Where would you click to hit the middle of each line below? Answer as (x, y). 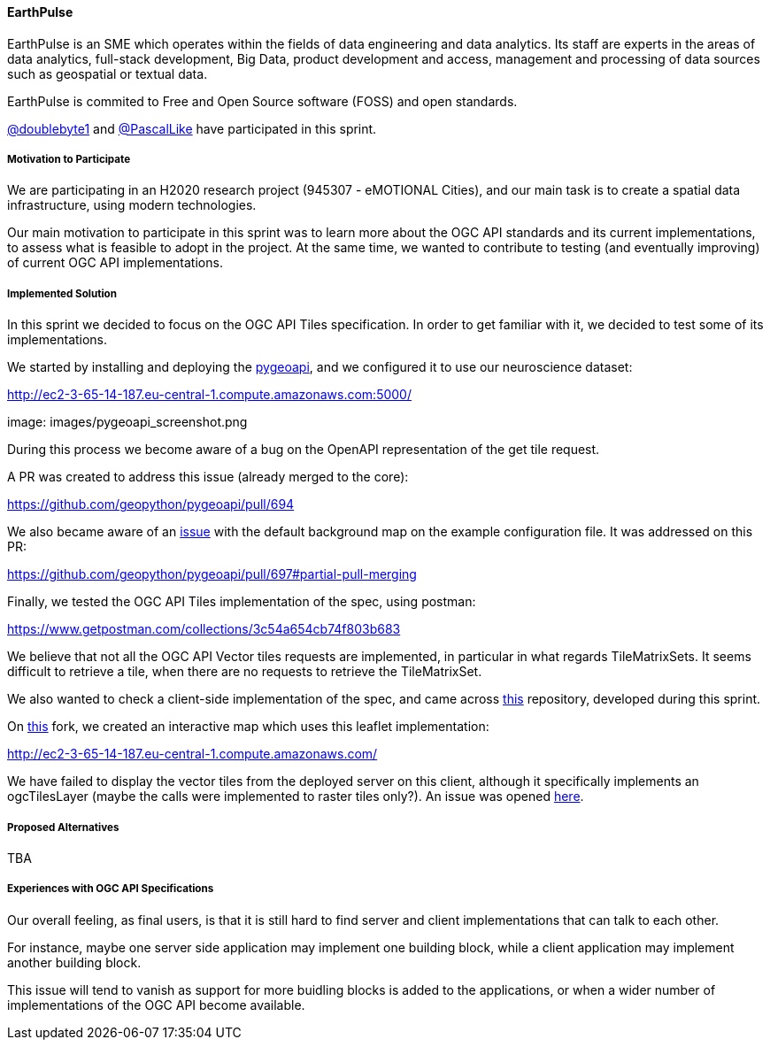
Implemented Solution (62, 293)
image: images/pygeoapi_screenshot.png (127, 422)
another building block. (74, 962)
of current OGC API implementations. (115, 263)
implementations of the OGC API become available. (156, 1005)
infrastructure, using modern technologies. (132, 205)
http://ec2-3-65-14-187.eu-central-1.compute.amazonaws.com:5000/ (209, 395)
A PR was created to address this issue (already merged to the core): (208, 477)
